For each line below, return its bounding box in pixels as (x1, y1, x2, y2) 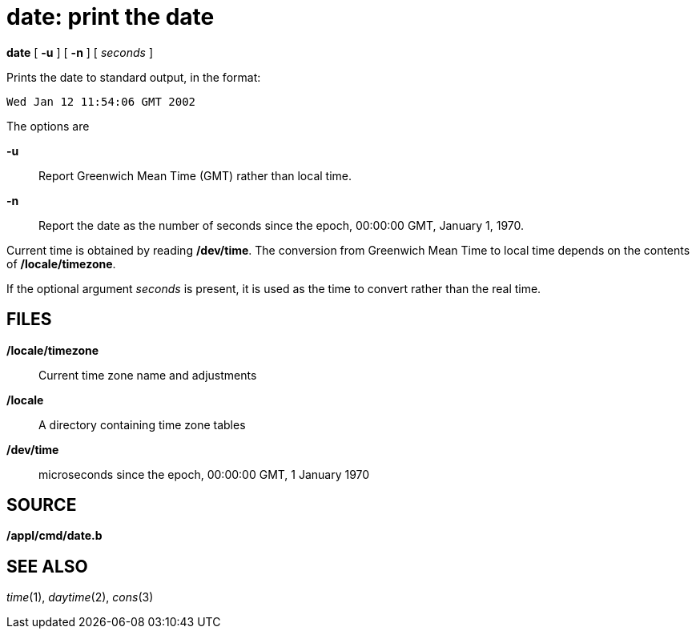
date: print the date (6, 3, 215, 30)
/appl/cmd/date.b (6, 528, 103, 543)
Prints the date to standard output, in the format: (6, 70, 261, 84)
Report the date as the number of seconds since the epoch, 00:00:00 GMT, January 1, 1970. (38, 218, 525, 232)
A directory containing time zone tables (38, 417, 246, 432)
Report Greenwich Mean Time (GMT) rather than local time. (38, 168, 352, 183)
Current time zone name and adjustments (38, 368, 257, 382)
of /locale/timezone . (6, 256, 116, 271)
